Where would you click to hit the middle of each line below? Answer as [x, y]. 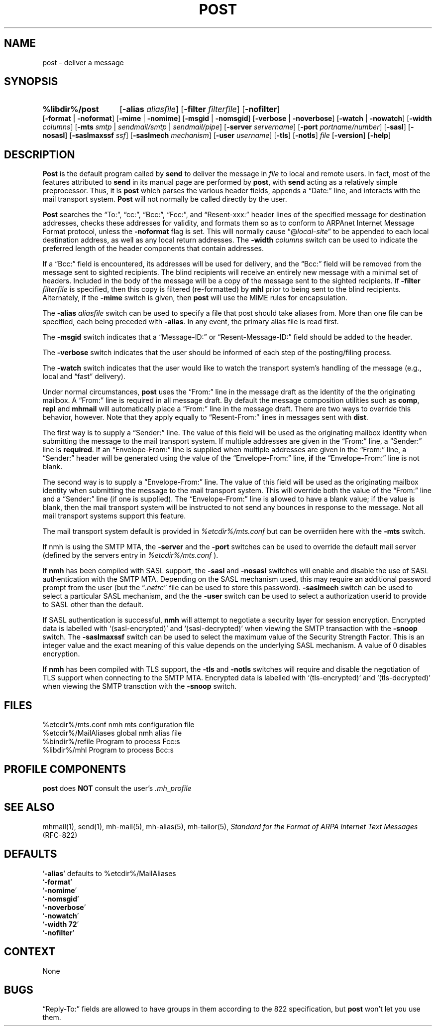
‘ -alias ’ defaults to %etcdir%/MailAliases [109, 873]
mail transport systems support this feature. [114, 516]
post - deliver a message [83, 62]
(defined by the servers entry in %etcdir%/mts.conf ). [130, 555]
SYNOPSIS [31, 82]
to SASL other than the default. [93, 605]
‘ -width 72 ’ [61, 924]
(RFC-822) [60, 835]
